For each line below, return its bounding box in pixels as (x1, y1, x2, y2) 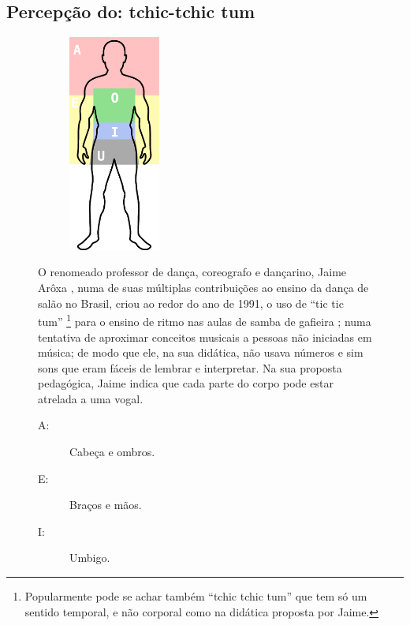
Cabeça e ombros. (69, 443, 155, 460)
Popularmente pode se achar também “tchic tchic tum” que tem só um (24, 588, 367, 604)
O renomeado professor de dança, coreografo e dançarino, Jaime (38, 264, 347, 280)
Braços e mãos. (69, 496, 142, 513)
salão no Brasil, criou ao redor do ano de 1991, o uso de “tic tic (38, 294, 344, 311)
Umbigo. (69, 549, 110, 566)
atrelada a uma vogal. (38, 390, 143, 406)
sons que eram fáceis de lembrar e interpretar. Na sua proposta (38, 359, 342, 376)
